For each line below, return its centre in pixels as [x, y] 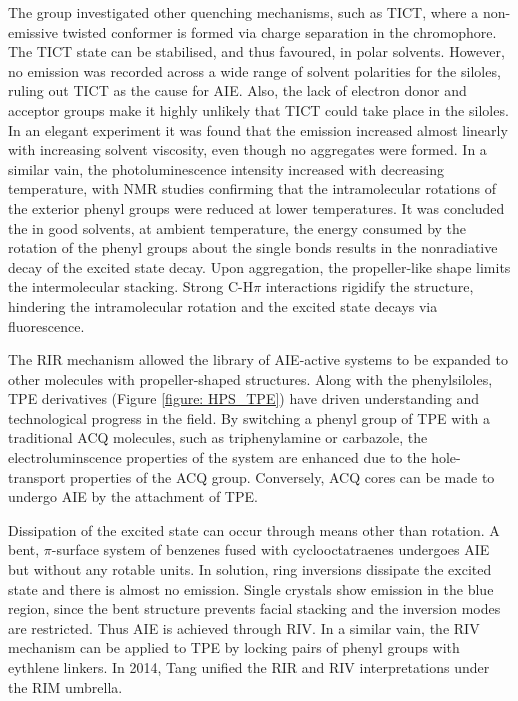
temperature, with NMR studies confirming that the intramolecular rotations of [252, 188]
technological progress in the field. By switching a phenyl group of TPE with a [249, 417]
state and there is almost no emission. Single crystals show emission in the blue [251, 588]
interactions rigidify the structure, [369, 286]
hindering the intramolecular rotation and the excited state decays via [223, 305]
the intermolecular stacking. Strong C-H [131, 286]
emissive [33, 31]
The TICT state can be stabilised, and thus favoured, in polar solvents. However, [256, 51]
